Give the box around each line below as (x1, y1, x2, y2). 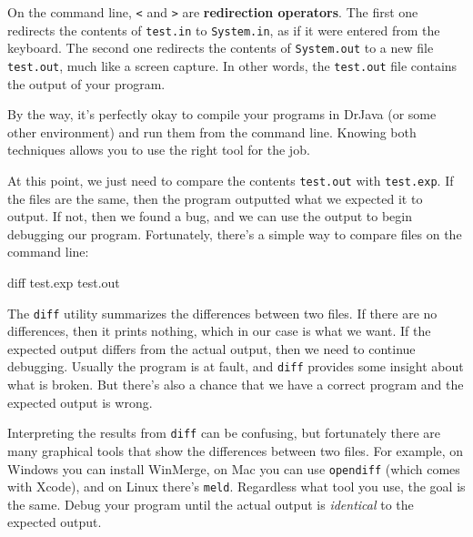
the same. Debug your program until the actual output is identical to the (7, 494, 414, 513)
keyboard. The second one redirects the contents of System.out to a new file (7, 38, 434, 57)
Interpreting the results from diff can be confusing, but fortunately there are (7, 423, 441, 442)
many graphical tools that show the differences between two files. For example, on (7, 441, 464, 460)
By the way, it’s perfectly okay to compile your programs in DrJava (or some (7, 105, 437, 124)
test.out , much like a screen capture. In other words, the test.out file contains (7, 56, 458, 75)
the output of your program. (7, 74, 166, 93)
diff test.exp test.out (7, 273, 120, 292)
